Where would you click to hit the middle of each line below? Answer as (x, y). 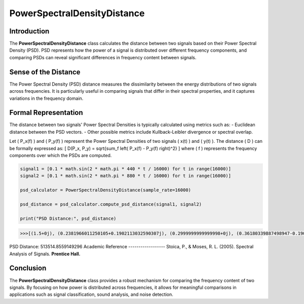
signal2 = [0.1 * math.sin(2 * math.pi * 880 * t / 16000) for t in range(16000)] (126, 176)
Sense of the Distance (45, 72)
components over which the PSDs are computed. (61, 155)
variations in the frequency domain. (46, 98)
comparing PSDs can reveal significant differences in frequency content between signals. (103, 57)
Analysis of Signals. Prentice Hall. (45, 254)
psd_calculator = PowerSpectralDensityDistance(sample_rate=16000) (106, 190)
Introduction (29, 31)
